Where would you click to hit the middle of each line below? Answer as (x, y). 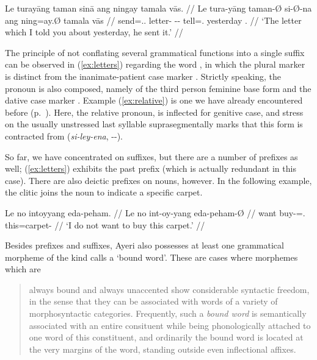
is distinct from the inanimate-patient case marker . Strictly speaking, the (143, 76)
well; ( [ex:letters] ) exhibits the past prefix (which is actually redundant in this (151, 168)
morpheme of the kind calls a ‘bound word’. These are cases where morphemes (151, 257)
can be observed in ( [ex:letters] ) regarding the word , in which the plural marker (155, 64)
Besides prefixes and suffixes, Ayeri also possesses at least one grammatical (144, 245)
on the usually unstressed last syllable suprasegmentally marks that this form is (154, 124)
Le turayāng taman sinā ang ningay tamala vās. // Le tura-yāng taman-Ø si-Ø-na (158, 8)
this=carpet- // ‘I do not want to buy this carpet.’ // (105, 224)
